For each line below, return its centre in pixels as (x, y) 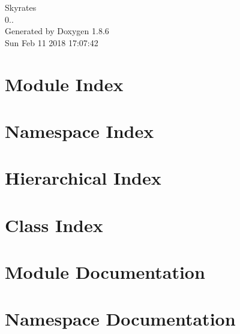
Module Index (64, 84)
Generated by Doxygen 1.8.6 (57, 31)
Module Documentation (105, 272)
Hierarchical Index (83, 178)
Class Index (54, 225)
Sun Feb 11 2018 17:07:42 (52, 42)
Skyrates (21, 7)
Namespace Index (79, 130)
